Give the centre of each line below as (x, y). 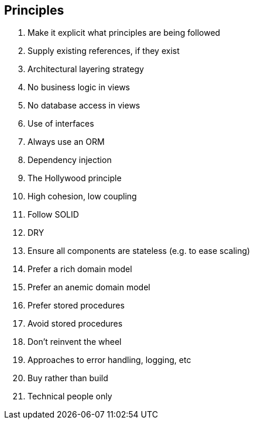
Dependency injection (70, 160)
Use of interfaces (61, 124)
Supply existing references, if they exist (104, 51)
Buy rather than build (68, 378)
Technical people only (70, 396)
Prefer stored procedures (76, 306)
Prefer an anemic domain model (89, 287)
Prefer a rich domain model (80, 269)
